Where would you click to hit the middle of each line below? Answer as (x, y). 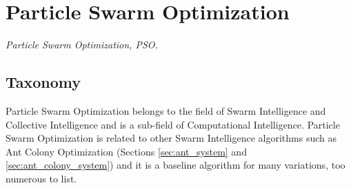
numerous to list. (41, 178)
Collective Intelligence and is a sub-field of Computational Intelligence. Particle (173, 124)
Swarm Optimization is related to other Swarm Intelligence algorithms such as (171, 138)
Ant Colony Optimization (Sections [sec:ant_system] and (126, 151)
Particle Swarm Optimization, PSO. (82, 45)
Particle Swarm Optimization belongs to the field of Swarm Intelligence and (166, 110)
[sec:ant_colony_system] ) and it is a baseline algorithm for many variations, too (175, 165)
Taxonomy (43, 82)
